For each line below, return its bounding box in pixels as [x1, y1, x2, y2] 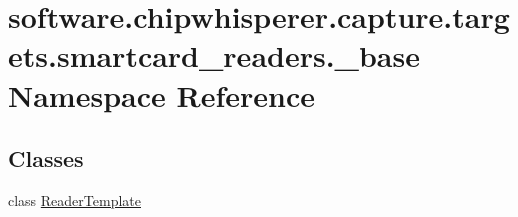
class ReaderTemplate [8, 189, 141, 210]
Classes [8, 143, 84, 174]
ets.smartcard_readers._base [8, 35, 420, 76]
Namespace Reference [8, 74, 315, 115]
